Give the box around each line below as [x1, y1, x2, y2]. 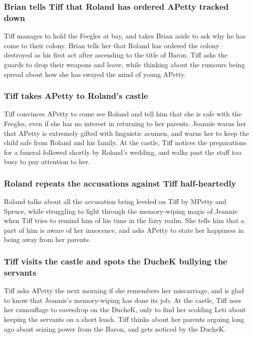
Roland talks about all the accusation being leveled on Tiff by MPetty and [4, 196, 227, 206]
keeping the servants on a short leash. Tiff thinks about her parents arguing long [4, 314, 244, 324]
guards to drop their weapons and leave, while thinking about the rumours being [4, 59, 245, 69]
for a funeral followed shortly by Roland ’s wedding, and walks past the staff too [4, 147, 242, 157]
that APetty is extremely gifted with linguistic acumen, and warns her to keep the [4, 128, 249, 138]
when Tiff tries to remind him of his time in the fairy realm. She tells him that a [4, 215, 245, 225]
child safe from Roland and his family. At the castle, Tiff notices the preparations [4, 137, 247, 148]
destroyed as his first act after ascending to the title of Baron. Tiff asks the [4, 50, 228, 60]
